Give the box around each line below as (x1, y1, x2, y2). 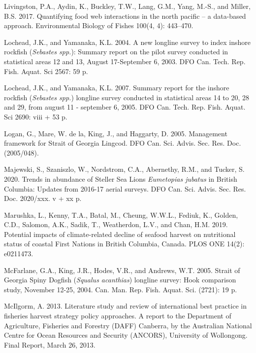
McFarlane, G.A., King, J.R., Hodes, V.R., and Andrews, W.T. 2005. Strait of (4, 265, 240, 275)
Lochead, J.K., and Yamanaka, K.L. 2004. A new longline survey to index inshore (4, 37, 251, 47)
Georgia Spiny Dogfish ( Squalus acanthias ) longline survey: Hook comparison (4, 275, 236, 285)
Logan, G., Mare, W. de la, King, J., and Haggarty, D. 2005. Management (4, 128, 227, 138)
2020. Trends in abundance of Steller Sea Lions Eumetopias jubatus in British (4, 173, 237, 184)
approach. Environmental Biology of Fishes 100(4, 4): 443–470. (4, 20, 193, 31)
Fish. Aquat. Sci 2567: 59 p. (4, 66, 88, 76)
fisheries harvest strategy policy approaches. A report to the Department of (4, 311, 231, 321)
